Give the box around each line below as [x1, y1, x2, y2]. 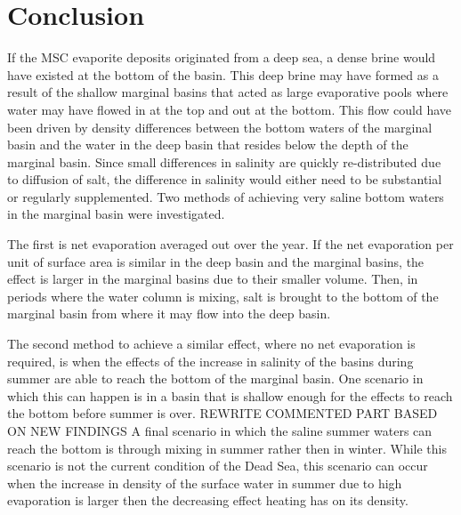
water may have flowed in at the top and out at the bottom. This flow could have [7, 100, 452, 118]
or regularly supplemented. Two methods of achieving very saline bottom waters [7, 187, 444, 205]
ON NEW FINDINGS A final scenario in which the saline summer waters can [7, 422, 433, 439]
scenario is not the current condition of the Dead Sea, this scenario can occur [7, 456, 428, 475]
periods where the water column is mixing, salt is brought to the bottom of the [7, 286, 439, 305]
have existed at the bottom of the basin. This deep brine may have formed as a [7, 65, 439, 84]
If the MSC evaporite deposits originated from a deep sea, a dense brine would [7, 48, 436, 67]
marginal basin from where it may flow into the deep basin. [7, 304, 331, 323]
